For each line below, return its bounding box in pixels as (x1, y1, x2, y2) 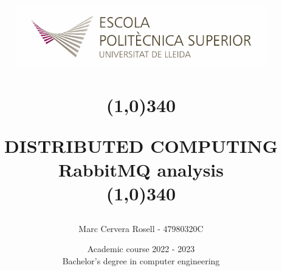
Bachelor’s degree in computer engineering (62, 254, 220, 267)
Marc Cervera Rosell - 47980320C (78, 222, 204, 234)
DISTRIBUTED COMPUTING (4, 133, 278, 158)
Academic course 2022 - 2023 (87, 242, 195, 255)
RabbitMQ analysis (58, 157, 224, 182)
